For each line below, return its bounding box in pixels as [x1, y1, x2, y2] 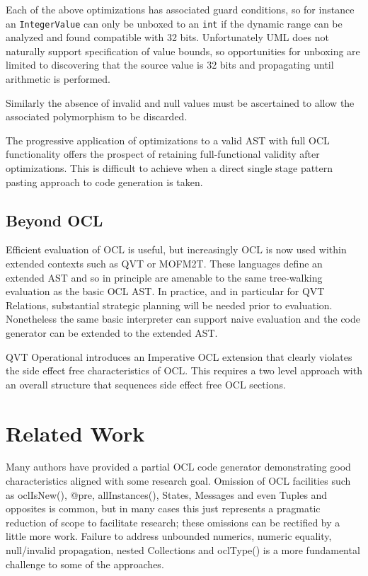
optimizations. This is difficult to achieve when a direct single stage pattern [6, 161, 333, 175]
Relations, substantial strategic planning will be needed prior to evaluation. [6, 297, 333, 312]
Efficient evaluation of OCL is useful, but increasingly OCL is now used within [6, 242, 347, 257]
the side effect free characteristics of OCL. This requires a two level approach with [6, 363, 362, 378]
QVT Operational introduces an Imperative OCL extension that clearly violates [6, 349, 352, 364]
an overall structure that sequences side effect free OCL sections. [6, 376, 286, 391]
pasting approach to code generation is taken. [6, 174, 203, 189]
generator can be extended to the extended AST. [6, 325, 218, 340]
